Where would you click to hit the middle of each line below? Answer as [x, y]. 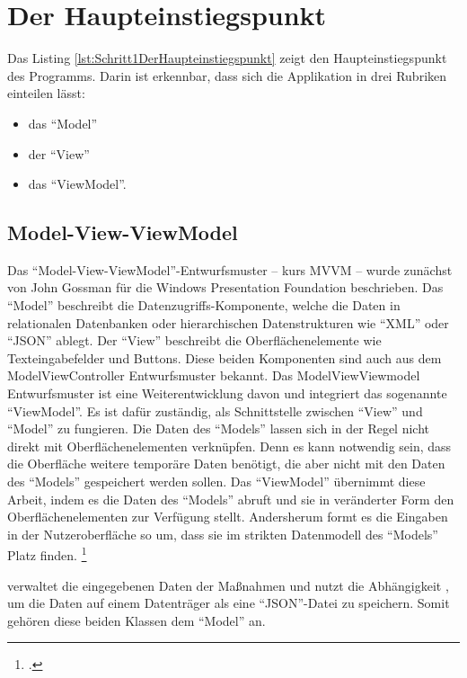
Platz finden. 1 [47, 554]
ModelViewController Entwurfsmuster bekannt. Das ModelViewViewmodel [214, 375]
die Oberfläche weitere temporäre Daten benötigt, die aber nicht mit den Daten [226, 464]
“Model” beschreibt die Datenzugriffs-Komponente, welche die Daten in [204, 305]
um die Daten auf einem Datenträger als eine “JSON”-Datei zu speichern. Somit [229, 603]
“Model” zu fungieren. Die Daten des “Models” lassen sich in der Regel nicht [219, 428]
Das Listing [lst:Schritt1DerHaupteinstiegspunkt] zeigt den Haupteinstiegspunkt [227, 58]
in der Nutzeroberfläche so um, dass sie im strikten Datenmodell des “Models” [223, 534]
